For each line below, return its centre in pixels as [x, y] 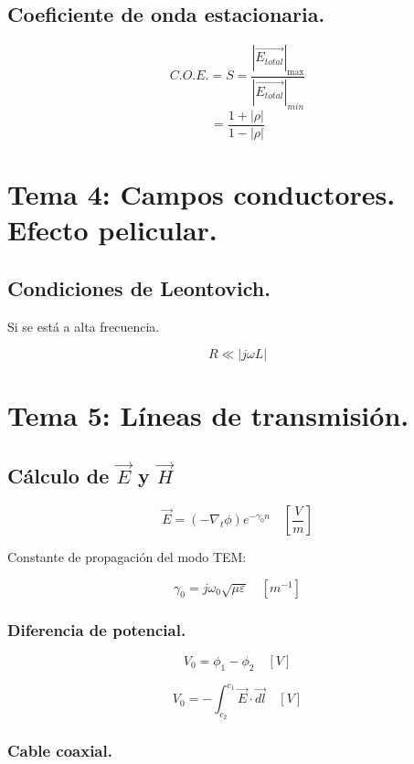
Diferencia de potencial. [97, 629]
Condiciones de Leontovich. [139, 287]
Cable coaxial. [60, 751]
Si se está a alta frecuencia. [84, 326]
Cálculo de [58, 476]
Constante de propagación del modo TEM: [127, 557]
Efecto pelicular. [112, 230]
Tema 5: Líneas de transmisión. [208, 415]
